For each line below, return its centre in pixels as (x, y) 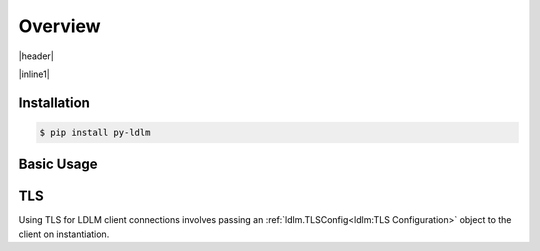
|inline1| (34, 74)
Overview (59, 26)
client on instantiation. (64, 234)
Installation (54, 102)
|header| (36, 56)
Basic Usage (58, 164)
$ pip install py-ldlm (95, 132)
